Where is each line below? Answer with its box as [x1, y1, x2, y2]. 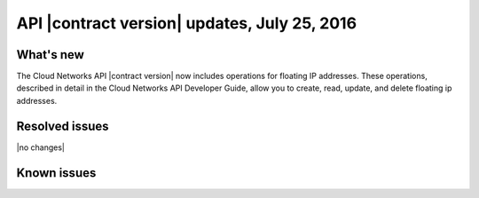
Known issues [16, 165, 97, 180]
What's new [16, 47, 84, 62]
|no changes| [16, 142, 66, 153]
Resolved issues [16, 118, 110, 133]
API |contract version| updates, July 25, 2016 [16, 13, 357, 33]
